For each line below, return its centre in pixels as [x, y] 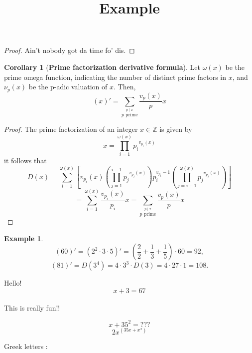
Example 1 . [24, 238]
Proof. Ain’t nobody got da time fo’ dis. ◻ [69, 50]
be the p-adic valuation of [68, 87]
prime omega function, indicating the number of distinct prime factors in [115, 77]
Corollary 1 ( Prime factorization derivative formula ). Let [102, 67]
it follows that [25, 161]
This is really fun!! [32, 308]
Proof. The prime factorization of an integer [71, 129]
